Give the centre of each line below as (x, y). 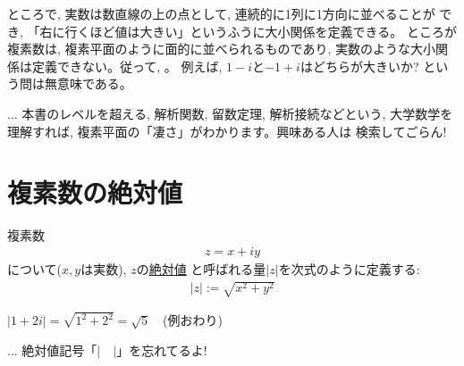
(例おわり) (193, 320)
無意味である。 (88, 83)
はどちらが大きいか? (359, 66)
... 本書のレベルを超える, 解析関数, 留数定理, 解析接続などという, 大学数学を (230, 113)
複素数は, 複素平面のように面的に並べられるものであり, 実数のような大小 (221, 49)
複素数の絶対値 (95, 192)
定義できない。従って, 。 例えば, (127, 66)
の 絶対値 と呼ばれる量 (201, 268)
